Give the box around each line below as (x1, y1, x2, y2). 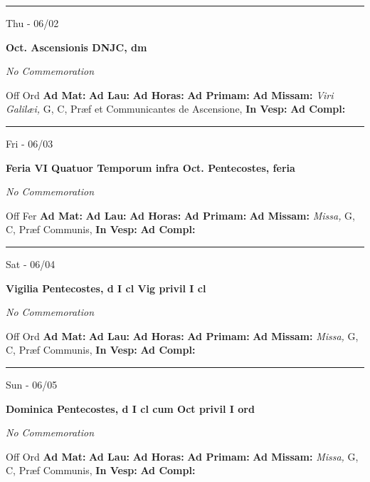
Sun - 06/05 (6, 376, 58, 391)
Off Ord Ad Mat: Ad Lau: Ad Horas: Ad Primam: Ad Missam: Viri (6, 87, 334, 102)
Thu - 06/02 (6, 16, 59, 30)
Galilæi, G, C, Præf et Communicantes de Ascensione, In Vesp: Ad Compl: (6, 101, 346, 116)
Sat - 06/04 (6, 256, 55, 271)
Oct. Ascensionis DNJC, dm (6, 39, 147, 54)
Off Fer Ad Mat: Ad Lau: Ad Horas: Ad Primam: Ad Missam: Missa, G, (6, 207, 355, 222)
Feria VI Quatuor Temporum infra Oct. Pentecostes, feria (6, 160, 295, 175)
